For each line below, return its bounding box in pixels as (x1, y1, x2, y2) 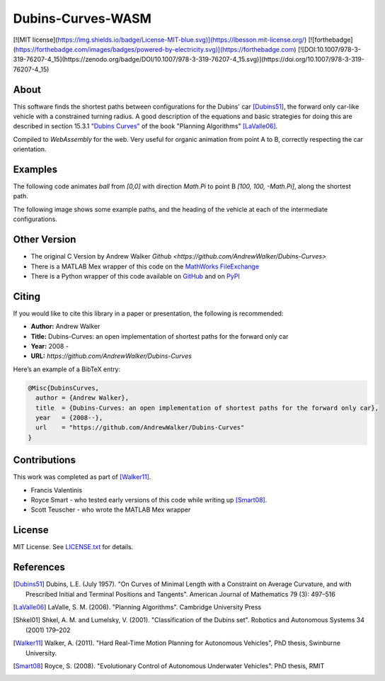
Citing (13, 291, 40, 303)
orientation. (13, 145, 47, 154)
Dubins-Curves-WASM (13, 11, 152, 26)
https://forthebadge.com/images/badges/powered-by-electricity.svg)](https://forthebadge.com (15, 45, 294, 53)
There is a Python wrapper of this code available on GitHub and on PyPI (30, 271, 240, 280)
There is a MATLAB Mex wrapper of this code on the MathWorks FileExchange (30, 262, 260, 271)
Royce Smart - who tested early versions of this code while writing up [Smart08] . (30, 496, 268, 505)
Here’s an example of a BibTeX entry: (13, 365, 121, 373)
